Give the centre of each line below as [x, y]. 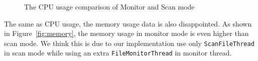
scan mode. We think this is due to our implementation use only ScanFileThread [129, 43]
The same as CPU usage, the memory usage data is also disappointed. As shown [128, 23]
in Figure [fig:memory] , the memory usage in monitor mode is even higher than [126, 33]
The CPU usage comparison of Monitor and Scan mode [109, 6]
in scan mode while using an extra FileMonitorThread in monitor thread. [118, 53]
